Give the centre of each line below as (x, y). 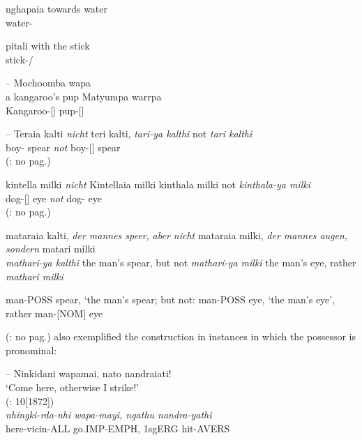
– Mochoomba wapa (48, 83)
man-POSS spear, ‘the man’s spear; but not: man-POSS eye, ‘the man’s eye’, (171, 299)
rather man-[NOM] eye (54, 313)
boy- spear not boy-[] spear (63, 147)
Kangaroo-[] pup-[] (45, 110)
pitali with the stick (48, 46)
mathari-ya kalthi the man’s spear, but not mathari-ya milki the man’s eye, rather (181, 262)
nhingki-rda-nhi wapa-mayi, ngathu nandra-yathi (109, 415)
